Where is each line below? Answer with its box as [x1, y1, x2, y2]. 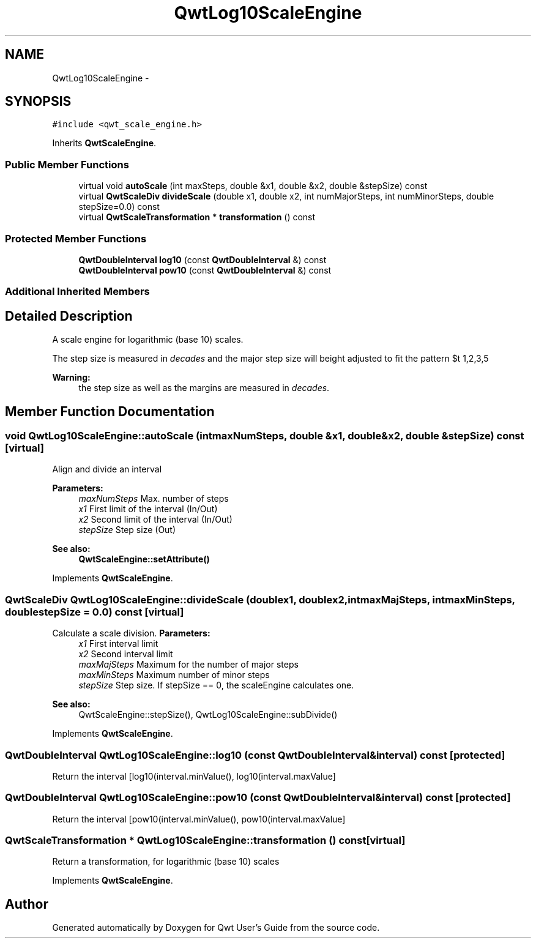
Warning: [52, 372, 91, 383]
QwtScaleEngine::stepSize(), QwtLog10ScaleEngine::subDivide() [78, 709, 338, 720]
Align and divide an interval [52, 464, 162, 475]
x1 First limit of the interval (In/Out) [78, 504, 218, 515]
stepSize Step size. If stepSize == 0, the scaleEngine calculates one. [78, 680, 354, 691]
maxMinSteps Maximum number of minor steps [78, 669, 270, 680]
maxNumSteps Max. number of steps [78, 493, 229, 504]
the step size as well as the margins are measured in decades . [78, 382, 330, 393]
